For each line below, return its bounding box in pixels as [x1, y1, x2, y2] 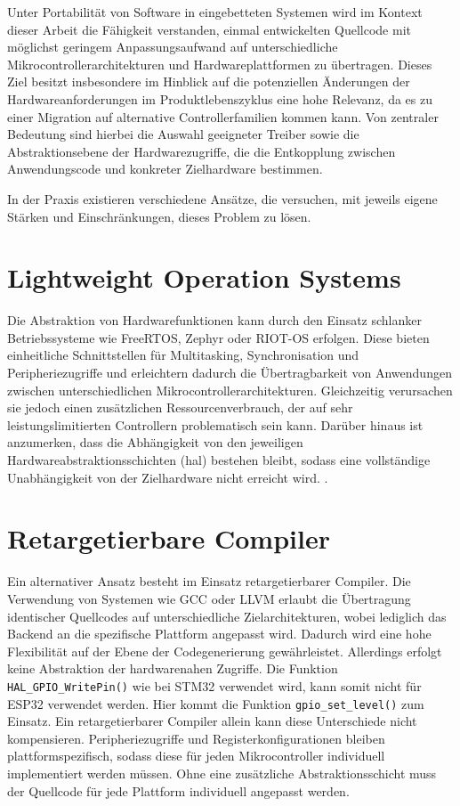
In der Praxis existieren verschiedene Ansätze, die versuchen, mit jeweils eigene [7, 189, 438, 208]
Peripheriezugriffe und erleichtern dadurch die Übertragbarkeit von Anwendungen [7, 363, 452, 382]
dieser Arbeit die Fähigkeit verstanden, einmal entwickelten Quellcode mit [7, 20, 411, 38]
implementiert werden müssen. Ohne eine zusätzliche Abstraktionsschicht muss [7, 763, 437, 782]
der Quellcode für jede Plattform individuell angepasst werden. [7, 781, 350, 800]
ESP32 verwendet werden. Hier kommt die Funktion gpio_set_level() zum [7, 694, 424, 712]
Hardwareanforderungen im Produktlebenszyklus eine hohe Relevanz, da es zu [7, 89, 432, 108]
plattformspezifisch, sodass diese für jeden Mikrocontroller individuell [7, 746, 385, 765]
